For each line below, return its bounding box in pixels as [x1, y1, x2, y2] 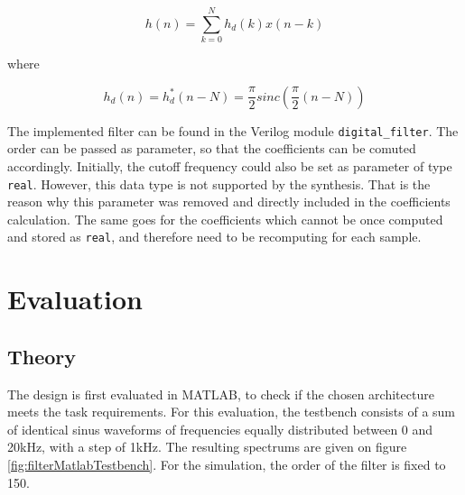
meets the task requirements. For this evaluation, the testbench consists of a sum [7, 402, 456, 421]
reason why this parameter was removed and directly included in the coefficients [7, 192, 451, 211]
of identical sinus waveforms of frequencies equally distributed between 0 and [7, 419, 433, 438]
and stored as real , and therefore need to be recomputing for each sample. [7, 227, 422, 246]
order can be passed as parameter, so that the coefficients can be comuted [7, 139, 416, 158]
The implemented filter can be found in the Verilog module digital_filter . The [7, 121, 459, 140]
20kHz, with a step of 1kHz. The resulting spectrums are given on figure [7, 437, 407, 456]
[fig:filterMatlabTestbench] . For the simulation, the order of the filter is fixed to [7, 455, 446, 474]
